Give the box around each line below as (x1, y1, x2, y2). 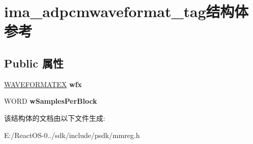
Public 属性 (4, 55, 64, 70)
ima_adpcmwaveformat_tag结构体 (4, 1, 249, 22)
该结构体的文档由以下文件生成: (4, 112, 105, 123)
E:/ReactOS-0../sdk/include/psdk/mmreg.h (4, 129, 140, 140)
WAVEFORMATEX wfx (4, 79, 82, 89)
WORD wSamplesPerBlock (4, 96, 97, 106)
